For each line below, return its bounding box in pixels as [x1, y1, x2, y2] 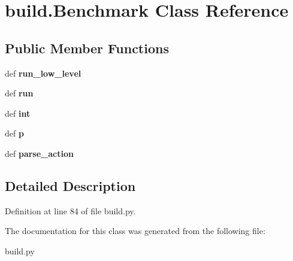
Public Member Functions [5, 38, 169, 57]
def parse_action [5, 147, 74, 159]
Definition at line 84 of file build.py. [5, 204, 136, 217]
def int [5, 107, 31, 119]
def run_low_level [5, 66, 81, 79]
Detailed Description [5, 176, 136, 195]
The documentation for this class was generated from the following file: [5, 224, 265, 237]
